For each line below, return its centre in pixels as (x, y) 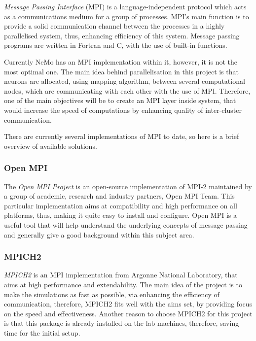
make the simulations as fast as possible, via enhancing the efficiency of (112, 294)
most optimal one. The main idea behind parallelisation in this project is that (122, 71)
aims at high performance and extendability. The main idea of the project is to (123, 284)
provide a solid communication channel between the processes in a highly (114, 26)
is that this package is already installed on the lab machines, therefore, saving (122, 323)
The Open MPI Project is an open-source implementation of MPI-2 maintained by (128, 186)
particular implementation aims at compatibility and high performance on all (121, 205)
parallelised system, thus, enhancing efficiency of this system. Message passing (122, 35)
